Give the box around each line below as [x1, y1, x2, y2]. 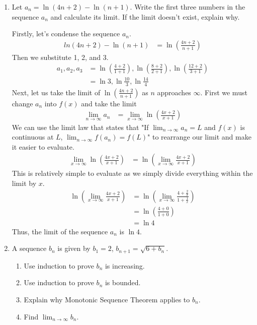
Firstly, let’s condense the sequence [12, 28, 120, 39]
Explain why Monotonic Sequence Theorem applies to [24, 294, 190, 304]
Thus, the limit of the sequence [12, 226, 108, 236]
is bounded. [105, 277, 141, 288]
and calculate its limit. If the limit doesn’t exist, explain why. [50, 11, 240, 22]
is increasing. [105, 260, 145, 271]
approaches [157, 87, 191, 97]
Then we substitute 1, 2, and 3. [12, 51, 109, 62]
